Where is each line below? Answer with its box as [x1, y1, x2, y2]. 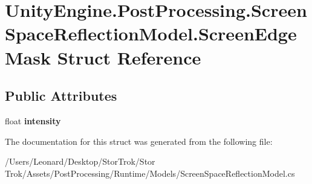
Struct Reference [57, 45, 201, 69]
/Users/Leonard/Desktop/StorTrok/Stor [5, 155, 155, 168]
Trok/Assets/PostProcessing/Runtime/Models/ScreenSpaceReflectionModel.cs [5, 167, 295, 179]
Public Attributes [5, 86, 117, 105]
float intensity [5, 114, 61, 127]
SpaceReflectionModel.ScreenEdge [5, 21, 297, 46]
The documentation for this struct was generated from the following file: [5, 135, 273, 147]
